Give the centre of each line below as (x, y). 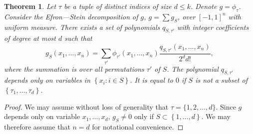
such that (78, 38)
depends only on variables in (47, 80)
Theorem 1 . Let (30, 6)
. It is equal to (151, 80)
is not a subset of (221, 80)
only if (144, 116)
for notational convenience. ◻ (138, 126)
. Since (226, 106)
